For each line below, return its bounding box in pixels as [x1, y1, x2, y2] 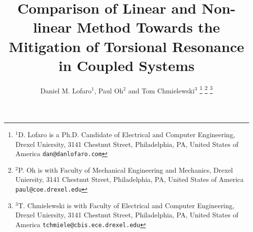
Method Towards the [77, 17, 220, 37]
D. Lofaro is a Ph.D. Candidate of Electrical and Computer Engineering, [18, 129, 235, 139]
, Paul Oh [94, 85, 124, 95]
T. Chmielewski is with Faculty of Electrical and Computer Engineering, [18, 200, 235, 210]
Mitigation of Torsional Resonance [9, 36, 244, 56]
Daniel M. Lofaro [40, 85, 91, 95]
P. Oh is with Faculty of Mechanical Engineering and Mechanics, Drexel [18, 164, 233, 175]
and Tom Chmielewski [128, 85, 195, 95]
